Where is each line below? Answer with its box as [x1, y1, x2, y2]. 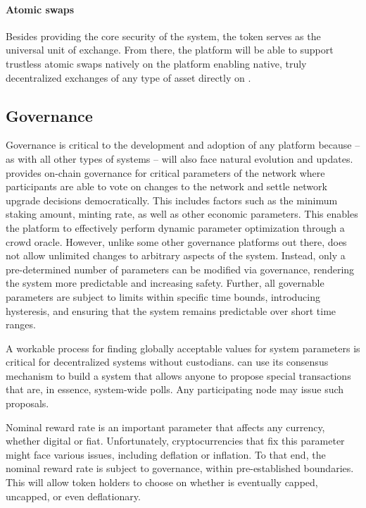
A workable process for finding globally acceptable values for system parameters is [6, 340, 360, 355]
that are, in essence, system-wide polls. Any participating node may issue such [6, 382, 344, 397]
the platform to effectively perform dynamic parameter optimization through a [6, 220, 345, 235]
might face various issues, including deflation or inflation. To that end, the [6, 447, 326, 461]
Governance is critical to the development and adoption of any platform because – [6, 137, 360, 152]
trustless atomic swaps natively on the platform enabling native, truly [6, 56, 307, 70]
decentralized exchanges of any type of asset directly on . [6, 70, 251, 85]
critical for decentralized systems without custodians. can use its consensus [6, 354, 329, 369]
